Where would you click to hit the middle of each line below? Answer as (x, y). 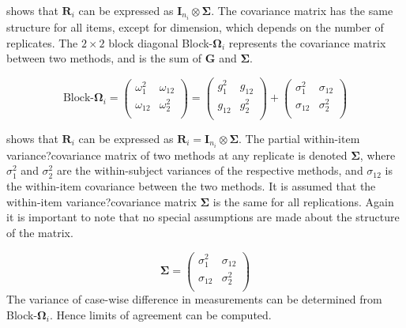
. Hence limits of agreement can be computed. (160, 314)
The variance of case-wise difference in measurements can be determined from (194, 299)
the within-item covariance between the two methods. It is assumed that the (191, 186)
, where (378, 155)
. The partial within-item (299, 138)
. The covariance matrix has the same (302, 10)
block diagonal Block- (161, 42)
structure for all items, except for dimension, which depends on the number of (195, 27)
